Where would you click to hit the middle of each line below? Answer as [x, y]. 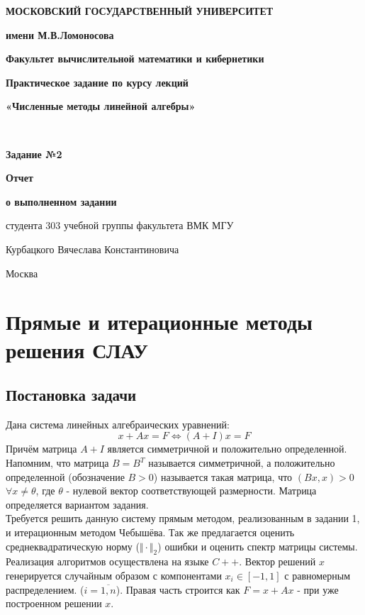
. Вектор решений [277, 561]
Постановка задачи [71, 395]
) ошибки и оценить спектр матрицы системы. [258, 546]
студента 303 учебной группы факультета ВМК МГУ [120, 225]
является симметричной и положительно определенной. [227, 449]
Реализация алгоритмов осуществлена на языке [107, 561]
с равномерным [318, 576]
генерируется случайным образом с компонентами [114, 576]
